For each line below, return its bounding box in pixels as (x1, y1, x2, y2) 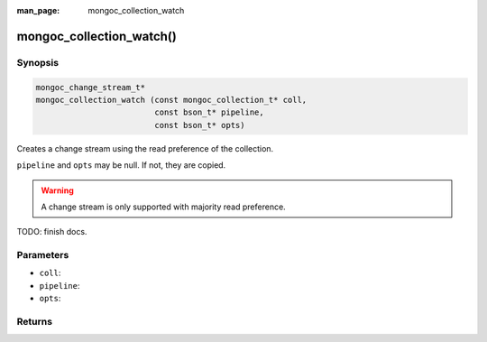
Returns (16, 315, 53, 328)
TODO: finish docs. (16, 226, 87, 237)
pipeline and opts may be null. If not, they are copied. (16, 160, 226, 171)
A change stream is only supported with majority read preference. (41, 201, 286, 212)
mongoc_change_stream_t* (35, 82, 146, 92)
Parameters (16, 249, 69, 262)
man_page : (16, 5, 60, 15)
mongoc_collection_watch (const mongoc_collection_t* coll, (35, 95, 308, 105)
